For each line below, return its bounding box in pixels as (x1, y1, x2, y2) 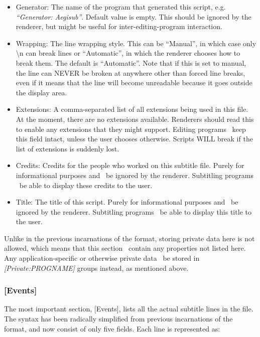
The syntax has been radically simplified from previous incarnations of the (4, 313, 233, 324)
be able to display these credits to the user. (19, 180, 153, 190)
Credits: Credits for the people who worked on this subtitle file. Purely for (16, 160, 244, 171)
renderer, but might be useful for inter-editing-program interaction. (16, 21, 222, 32)
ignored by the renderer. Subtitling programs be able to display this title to (16, 206, 251, 217)
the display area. (16, 87, 67, 97)
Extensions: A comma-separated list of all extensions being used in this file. (16, 104, 248, 114)
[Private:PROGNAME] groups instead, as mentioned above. (4, 262, 189, 273)
